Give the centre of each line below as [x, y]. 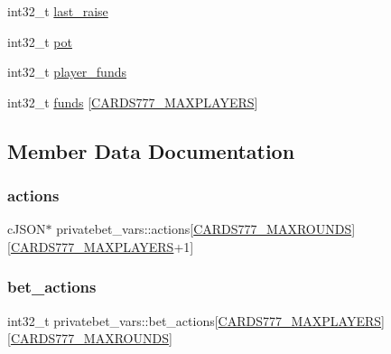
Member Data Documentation [151, 150]
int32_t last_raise [58, 11]
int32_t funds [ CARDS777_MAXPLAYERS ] [133, 102]
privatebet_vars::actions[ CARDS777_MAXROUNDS [204, 229]
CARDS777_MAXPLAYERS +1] [102, 246]
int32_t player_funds [67, 72]
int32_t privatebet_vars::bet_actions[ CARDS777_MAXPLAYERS [195, 320]
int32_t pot [40, 41]
